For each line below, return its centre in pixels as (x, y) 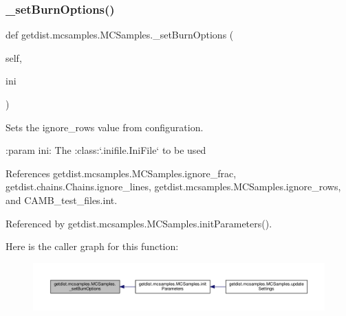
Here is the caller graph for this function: (92, 246)
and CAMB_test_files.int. (62, 200)
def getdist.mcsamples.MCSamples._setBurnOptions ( (120, 35)
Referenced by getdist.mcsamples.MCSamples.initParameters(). (139, 223)
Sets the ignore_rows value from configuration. (105, 127)
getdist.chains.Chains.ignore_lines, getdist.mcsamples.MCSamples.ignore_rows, (173, 187)
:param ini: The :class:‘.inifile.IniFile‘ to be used (106, 150)
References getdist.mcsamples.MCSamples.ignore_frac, (121, 173)
